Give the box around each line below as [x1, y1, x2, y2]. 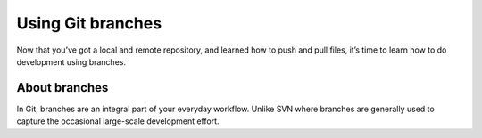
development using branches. [16, 56, 127, 67]
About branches [16, 80, 109, 95]
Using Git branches [16, 13, 162, 33]
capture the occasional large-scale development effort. [16, 116, 220, 126]
